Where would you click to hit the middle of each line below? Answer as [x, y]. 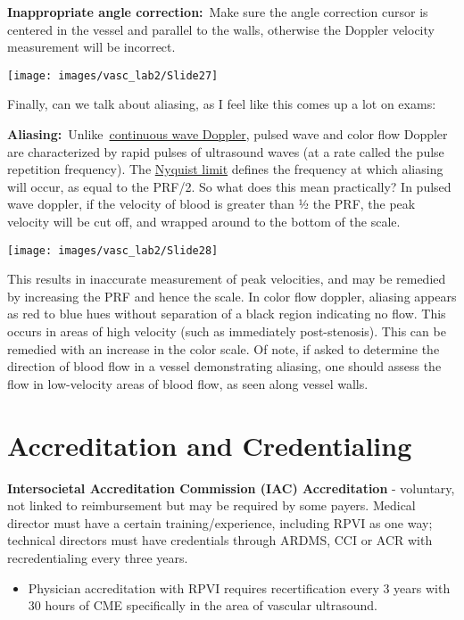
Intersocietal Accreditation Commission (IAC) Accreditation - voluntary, [231, 488]
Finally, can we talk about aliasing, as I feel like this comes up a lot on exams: [222, 104]
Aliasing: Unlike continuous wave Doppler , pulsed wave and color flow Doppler [228, 134]
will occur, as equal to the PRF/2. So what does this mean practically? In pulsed [229, 186]
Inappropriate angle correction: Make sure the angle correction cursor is [218, 12]
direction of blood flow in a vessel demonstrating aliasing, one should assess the [224, 366]
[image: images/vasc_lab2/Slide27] [113, 75]
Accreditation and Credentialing [210, 445]
